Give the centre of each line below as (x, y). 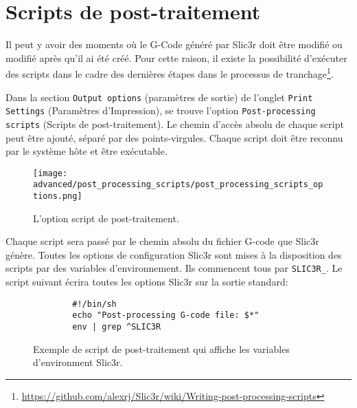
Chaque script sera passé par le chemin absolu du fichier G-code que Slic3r (162, 241)
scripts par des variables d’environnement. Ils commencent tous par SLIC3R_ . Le (174, 268)
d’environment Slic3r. (78, 362)
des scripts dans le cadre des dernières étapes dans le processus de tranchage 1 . (170, 73)
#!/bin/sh (94, 304)
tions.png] (58, 196)
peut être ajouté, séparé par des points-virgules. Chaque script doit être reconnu (174, 137)
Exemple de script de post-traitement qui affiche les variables (161, 348)
